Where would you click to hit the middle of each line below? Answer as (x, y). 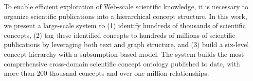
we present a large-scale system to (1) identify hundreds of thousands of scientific (125, 25)
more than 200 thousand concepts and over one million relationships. (107, 73)
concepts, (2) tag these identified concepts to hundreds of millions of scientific (120, 35)
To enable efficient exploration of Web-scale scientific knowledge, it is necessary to (126, 6)
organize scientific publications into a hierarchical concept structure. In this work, (126, 16)
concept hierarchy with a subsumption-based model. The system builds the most (124, 54)
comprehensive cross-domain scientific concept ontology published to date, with (122, 63)
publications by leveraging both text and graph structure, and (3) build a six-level (126, 44)
